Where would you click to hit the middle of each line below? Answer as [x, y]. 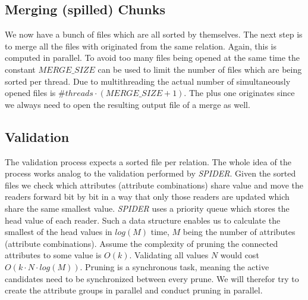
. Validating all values [169, 255]
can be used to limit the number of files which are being [200, 69]
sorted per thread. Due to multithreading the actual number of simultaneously [148, 81]
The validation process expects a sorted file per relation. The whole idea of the [148, 161]
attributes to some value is [53, 255]
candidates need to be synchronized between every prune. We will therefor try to [152, 278]
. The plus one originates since [239, 93]
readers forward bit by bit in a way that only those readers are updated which [147, 197]
